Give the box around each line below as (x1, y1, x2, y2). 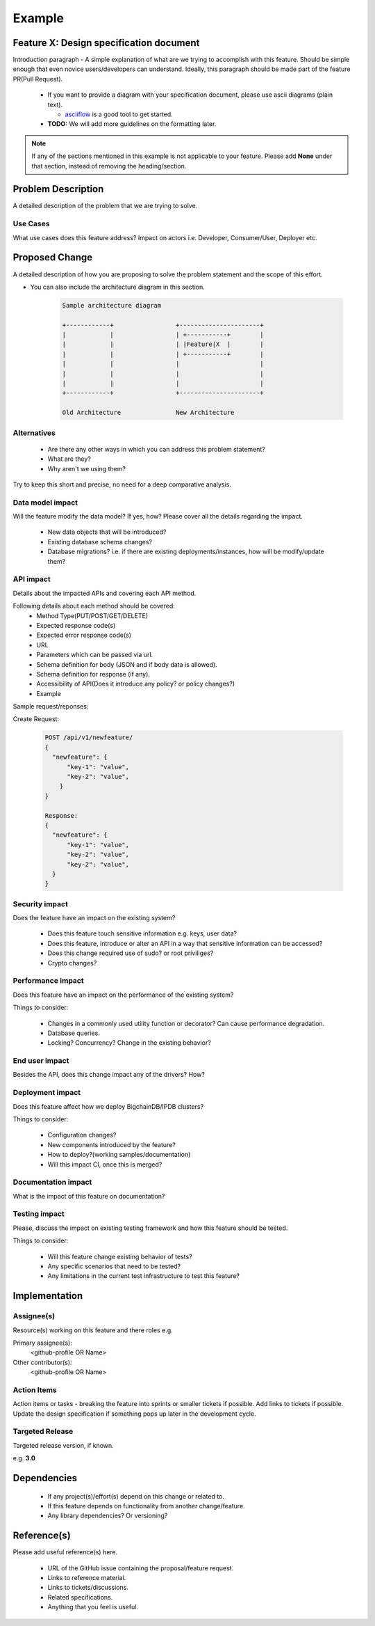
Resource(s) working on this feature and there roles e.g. (12, 1326, 173, 1334)
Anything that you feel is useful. (47, 1603, 139, 1611)
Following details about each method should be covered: (12, 602, 175, 610)
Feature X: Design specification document (12, 37, 200, 49)
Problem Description (12, 183, 104, 195)
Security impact (12, 899, 69, 908)
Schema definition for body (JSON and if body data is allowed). (36, 660, 218, 668)
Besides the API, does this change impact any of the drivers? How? (12, 1071, 205, 1079)
